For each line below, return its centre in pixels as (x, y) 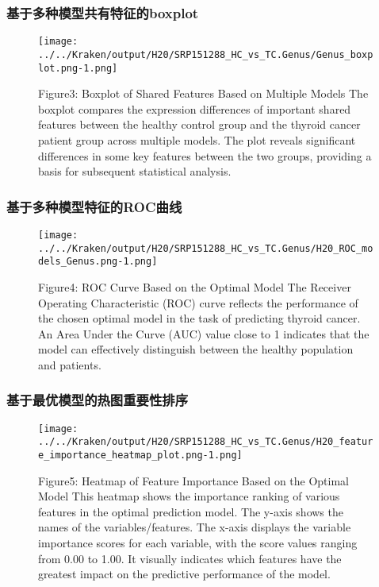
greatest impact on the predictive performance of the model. (184, 574)
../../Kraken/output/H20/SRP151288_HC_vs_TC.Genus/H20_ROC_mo (206, 248)
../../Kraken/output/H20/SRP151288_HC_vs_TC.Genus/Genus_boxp (206, 54)
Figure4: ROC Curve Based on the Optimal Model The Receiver (195, 286)
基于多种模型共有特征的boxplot (103, 12)
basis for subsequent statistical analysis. (135, 171)
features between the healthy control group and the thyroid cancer (199, 124)
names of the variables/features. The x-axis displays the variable (195, 527)
